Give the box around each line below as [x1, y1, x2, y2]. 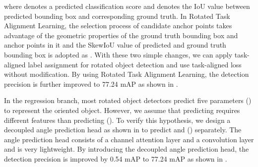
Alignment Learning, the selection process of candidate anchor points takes [4, 20, 232, 31]
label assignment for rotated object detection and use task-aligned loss [28, 59, 242, 69]
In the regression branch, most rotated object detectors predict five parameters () [4, 95, 252, 106]
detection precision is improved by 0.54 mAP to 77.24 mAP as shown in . [4, 153, 227, 164]
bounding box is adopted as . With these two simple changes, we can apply [4, 49, 233, 59]
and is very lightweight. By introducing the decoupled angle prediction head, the [4, 144, 249, 154]
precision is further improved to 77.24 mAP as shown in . [4, 78, 178, 89]
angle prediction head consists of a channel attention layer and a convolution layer [4, 134, 254, 144]
